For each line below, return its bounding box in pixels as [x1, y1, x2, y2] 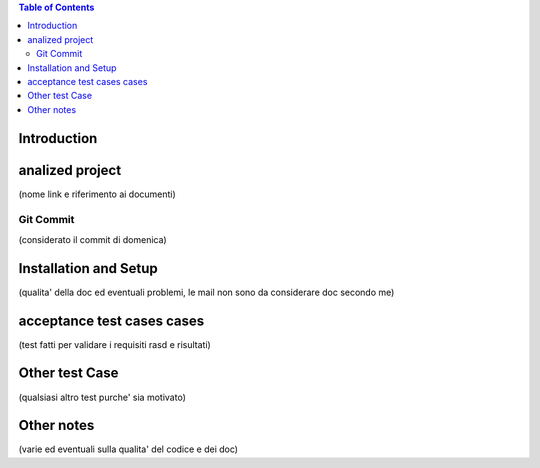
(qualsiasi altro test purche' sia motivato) [18, 391, 187, 403]
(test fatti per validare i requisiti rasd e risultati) [18, 338, 212, 350]
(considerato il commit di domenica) [18, 233, 167, 245]
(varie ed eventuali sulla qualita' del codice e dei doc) [18, 443, 239, 455]
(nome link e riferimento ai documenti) [18, 188, 177, 200]
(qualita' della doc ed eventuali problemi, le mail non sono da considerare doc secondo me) [18, 286, 395, 298]
